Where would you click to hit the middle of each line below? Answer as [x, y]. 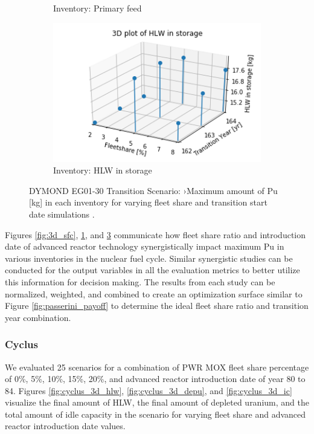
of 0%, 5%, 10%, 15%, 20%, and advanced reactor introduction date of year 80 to [155, 379]
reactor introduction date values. [65, 426]
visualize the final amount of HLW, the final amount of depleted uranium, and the [157, 402]
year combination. [38, 317]
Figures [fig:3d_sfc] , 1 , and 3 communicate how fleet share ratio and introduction [155, 234]
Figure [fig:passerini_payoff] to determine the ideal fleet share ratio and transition [157, 306]
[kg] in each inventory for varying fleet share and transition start [148, 202]
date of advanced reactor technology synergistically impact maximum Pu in [145, 246]
